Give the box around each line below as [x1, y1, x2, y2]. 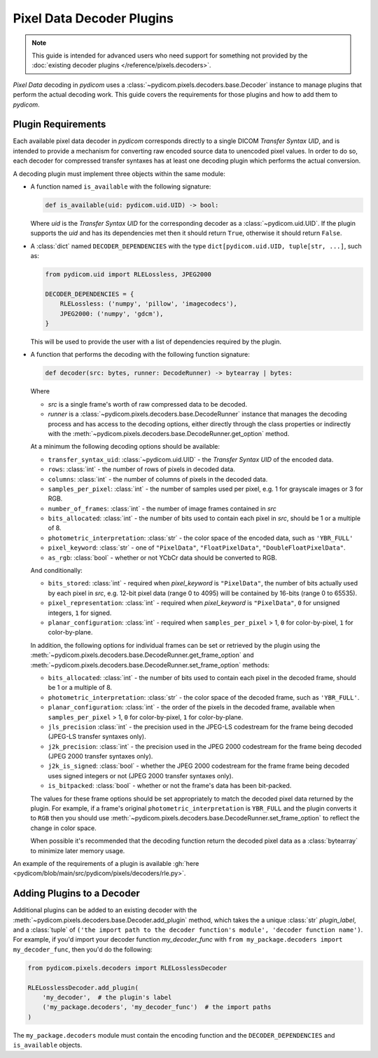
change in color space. [30, 824, 97, 832]
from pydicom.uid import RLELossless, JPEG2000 [45, 271, 211, 278]
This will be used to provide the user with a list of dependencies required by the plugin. [30, 337, 282, 346]
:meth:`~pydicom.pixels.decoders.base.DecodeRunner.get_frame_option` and [30, 651, 255, 659]
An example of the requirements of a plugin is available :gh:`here [13, 859, 199, 867]
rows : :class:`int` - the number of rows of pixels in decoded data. [48, 465, 236, 473]
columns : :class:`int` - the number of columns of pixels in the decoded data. [48, 475, 268, 483]
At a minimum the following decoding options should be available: [30, 442, 220, 451]
